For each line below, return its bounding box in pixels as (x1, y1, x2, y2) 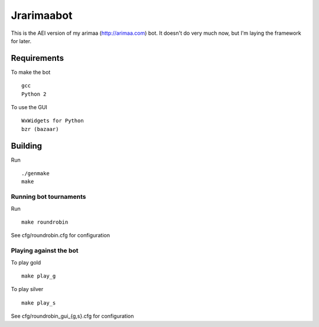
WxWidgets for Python (21, 117, 84, 124)
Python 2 (21, 90, 47, 97)
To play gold (11, 259, 41, 266)
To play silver (11, 286, 44, 293)
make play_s (21, 299, 56, 306)
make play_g (21, 272, 56, 279)
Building (11, 140, 43, 151)
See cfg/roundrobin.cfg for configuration (11, 232, 110, 239)
